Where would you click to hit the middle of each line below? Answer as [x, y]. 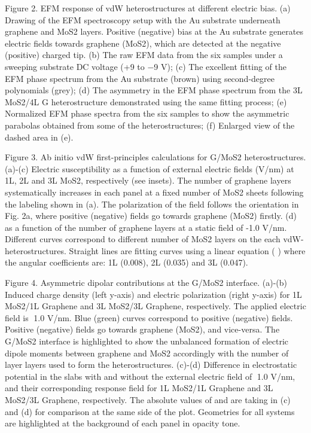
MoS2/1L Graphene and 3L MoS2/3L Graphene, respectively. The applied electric [155, 306]
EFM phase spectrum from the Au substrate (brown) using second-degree [140, 78]
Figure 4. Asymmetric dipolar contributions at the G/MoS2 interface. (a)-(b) [146, 283]
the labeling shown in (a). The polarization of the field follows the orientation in [152, 204]
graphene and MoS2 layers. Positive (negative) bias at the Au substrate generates [154, 31]
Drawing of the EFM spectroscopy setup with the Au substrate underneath [143, 19]
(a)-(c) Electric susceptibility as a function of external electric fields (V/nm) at [150, 168]
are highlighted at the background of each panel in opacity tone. [123, 423]
